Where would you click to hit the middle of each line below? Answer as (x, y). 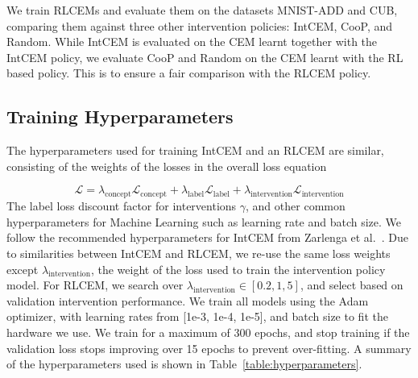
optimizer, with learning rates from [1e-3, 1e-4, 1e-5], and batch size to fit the (197, 316)
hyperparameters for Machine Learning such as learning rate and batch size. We (204, 221)
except (23, 269)
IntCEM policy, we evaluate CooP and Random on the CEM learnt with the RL (205, 57)
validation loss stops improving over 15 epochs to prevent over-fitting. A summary (209, 348)
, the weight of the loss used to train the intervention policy (238, 269)
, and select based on (352, 285)
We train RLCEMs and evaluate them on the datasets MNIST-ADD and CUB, (202, 10)
